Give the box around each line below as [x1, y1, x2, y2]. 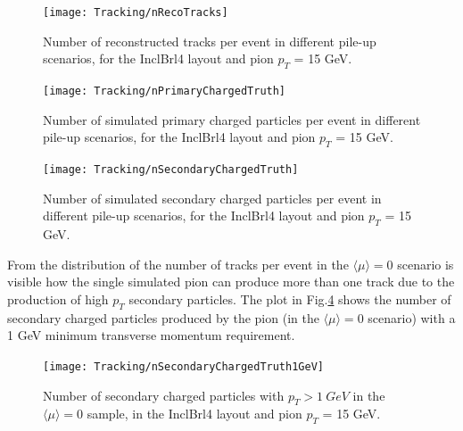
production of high [7, 289, 109, 308]
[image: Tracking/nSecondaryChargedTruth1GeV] [43, 360, 324, 373]
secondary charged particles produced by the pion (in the [7, 308, 319, 327]
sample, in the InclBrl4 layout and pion [87, 404, 302, 423]
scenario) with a [368, 308, 456, 327]
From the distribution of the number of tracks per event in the [7, 254, 349, 273]
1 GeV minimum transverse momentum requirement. [7, 326, 295, 344]
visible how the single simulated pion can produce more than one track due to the [7, 272, 455, 291]
